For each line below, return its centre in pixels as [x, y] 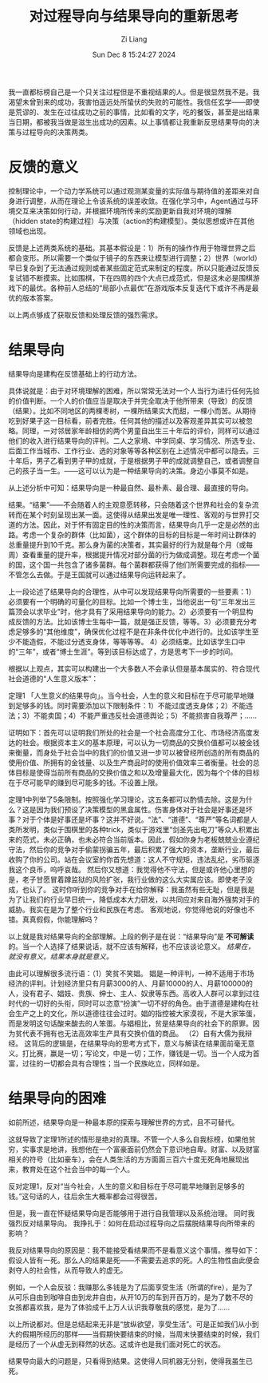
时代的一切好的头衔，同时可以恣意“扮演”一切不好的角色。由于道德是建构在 [130, 1003]
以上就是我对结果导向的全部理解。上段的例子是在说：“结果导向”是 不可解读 [131, 936]
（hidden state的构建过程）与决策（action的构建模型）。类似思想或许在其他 [132, 221]
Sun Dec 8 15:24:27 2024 [134, 54]
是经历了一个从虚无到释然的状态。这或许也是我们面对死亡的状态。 [116, 1344]
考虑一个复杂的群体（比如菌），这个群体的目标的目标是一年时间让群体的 [139, 534]
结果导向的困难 [57, 1098]
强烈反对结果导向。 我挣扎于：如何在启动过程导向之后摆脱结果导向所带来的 [132, 1223]
